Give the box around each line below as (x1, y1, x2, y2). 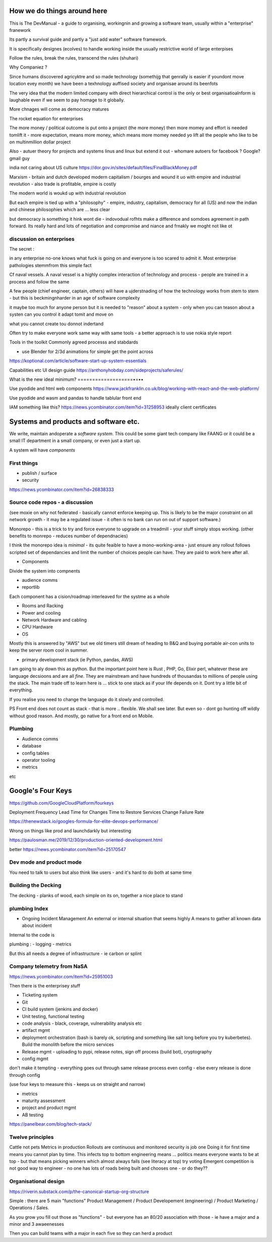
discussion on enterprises (9, 235, 75, 242)
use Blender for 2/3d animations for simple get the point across (22, 349, 154, 355)
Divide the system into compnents (9, 568, 81, 574)
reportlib (22, 584, 40, 590)
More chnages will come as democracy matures (9, 106, 109, 112)
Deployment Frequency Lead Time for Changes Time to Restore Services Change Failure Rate (9, 809, 204, 815)
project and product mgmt (22, 1105, 77, 1111)
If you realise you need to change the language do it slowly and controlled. (9, 696, 164, 702)
